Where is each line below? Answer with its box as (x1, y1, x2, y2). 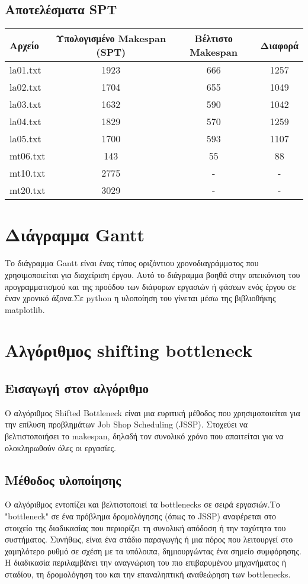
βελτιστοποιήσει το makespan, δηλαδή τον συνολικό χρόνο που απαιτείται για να (5, 430, 284, 442)
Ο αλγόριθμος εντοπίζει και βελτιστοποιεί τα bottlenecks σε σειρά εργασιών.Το (5, 498, 280, 510)
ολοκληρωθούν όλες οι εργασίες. (5, 441, 116, 454)
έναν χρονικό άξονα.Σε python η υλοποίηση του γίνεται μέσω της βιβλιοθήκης (5, 292, 276, 304)
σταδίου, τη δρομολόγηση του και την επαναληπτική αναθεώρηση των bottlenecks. (5, 568, 291, 580)
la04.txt (9, 114, 41, 129)
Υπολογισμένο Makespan (56, 31, 166, 46)
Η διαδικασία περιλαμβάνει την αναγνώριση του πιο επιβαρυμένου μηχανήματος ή (5, 556, 287, 569)
